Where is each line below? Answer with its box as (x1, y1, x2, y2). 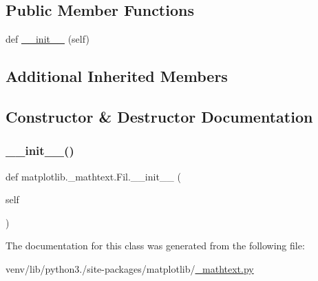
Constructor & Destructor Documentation (6, 105, 313, 127)
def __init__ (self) (6, 32, 89, 46)
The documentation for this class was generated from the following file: (6, 238, 305, 253)
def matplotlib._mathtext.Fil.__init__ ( (6, 169, 181, 183)
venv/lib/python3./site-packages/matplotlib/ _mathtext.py (6, 261, 254, 275)
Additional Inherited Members (6, 65, 228, 87)
